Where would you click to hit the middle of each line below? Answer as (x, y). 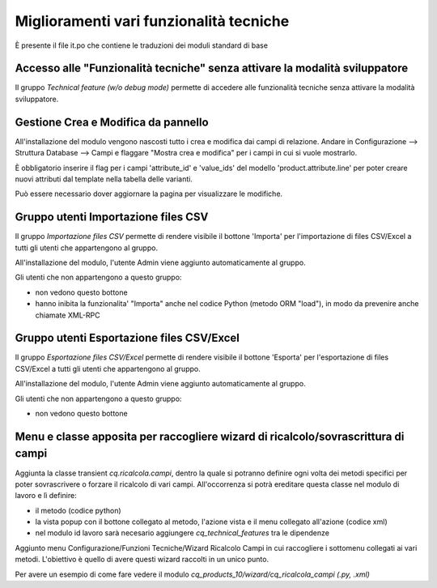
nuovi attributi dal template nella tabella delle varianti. (104, 179)
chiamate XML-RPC (68, 315)
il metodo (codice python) (78, 510)
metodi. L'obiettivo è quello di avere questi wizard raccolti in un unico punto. (142, 560)
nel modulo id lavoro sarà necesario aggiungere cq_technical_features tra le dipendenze (182, 533)
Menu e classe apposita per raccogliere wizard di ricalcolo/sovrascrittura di (210, 436)
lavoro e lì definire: (46, 496)
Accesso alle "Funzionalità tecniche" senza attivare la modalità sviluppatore (212, 68)
